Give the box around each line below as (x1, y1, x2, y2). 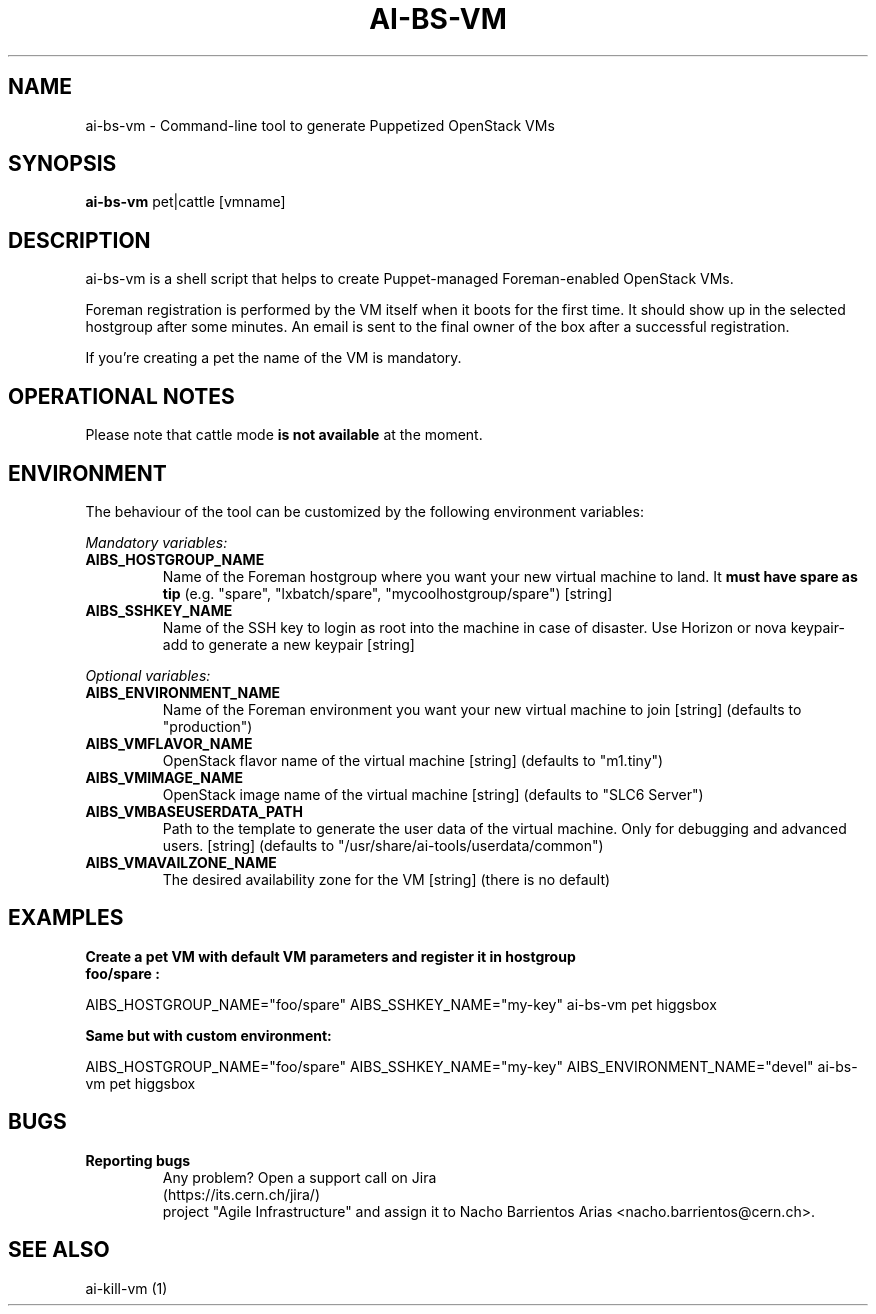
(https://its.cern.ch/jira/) (162, 1185, 321, 1203)
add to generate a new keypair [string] (162, 635, 415, 653)
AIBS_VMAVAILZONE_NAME (85, 853, 277, 871)
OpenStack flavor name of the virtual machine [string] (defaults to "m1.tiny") (162, 751, 664, 769)
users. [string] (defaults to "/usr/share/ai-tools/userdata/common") (162, 836, 604, 854)
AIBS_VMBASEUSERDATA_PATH (85, 802, 303, 820)
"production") (162, 717, 253, 735)
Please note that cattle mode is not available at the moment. (85, 426, 483, 444)
